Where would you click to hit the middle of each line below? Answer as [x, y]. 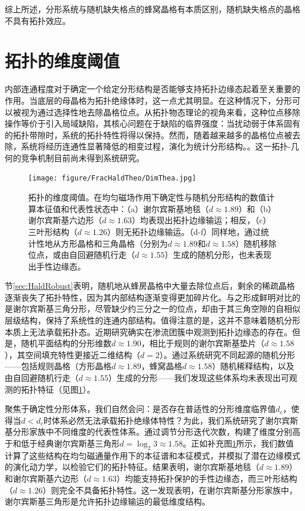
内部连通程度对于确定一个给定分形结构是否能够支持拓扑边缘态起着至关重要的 [152, 89]
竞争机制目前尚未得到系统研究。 [82, 157]
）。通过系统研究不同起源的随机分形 [227, 354]
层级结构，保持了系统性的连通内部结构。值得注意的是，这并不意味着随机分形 [152, 320]
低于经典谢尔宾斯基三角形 [70, 443]
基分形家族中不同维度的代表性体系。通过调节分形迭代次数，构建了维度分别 [148, 432]
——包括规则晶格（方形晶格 [58, 366]
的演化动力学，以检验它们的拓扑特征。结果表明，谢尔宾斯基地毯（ [132, 467]
